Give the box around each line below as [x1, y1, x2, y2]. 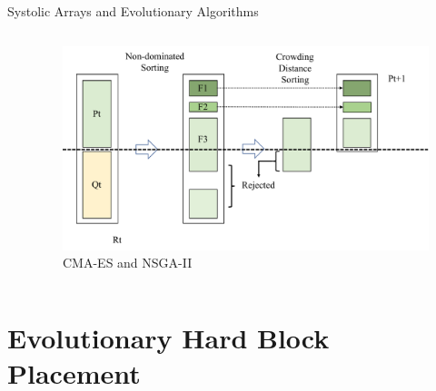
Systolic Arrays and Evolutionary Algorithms [7, 2, 259, 20]
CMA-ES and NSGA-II [63, 253, 193, 272]
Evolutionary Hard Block [7, 319, 330, 357]
